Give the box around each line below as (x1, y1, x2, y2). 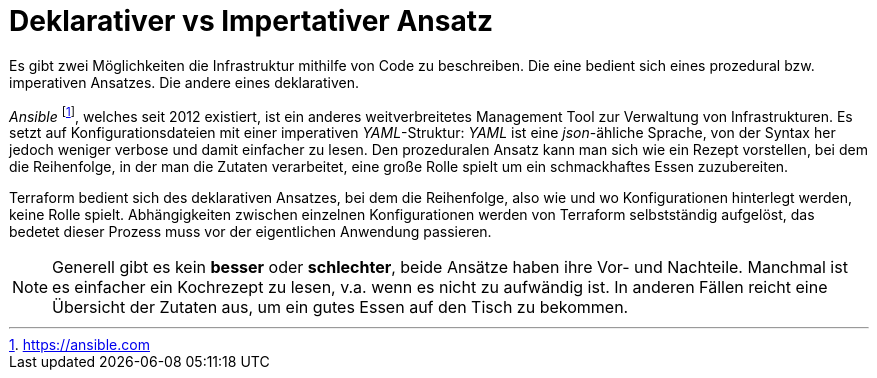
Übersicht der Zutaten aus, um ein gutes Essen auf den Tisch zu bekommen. (52, 297, 629, 318)
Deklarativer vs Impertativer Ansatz (9, 4, 493, 38)
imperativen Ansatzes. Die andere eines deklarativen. (9, 73, 360, 91)
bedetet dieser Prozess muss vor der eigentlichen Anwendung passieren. (9, 223, 492, 241)
